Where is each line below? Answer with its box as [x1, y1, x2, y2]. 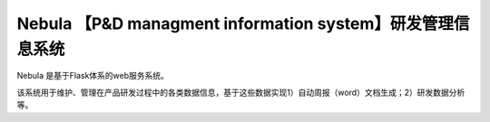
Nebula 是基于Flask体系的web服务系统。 [16, 70, 170, 81]
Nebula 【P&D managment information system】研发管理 [16, 14, 454, 33]
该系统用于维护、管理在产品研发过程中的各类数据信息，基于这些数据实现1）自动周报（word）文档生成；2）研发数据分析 [16, 87, 465, 98]
